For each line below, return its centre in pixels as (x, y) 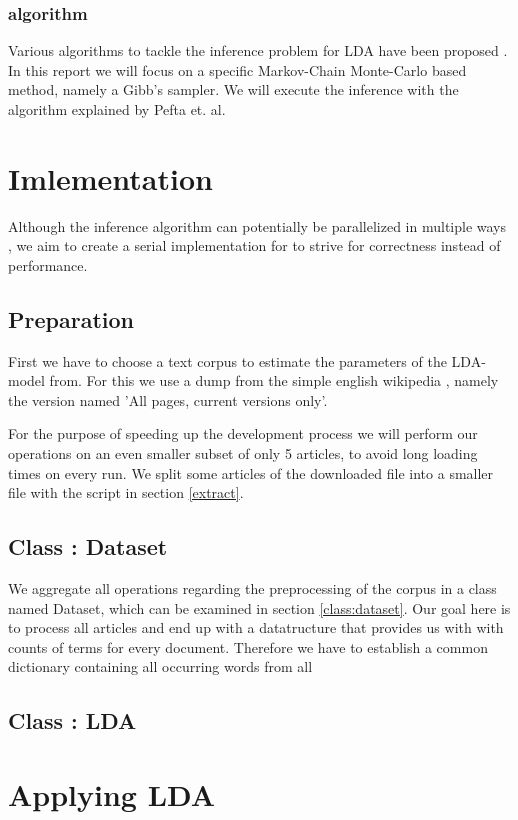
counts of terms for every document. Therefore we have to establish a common (248, 646)
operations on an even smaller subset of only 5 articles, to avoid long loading (243, 453)
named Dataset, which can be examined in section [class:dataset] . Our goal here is (259, 607)
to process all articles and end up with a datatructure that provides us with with (256, 627)
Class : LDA (72, 720)
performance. (48, 264)
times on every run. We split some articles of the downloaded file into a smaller (251, 472)
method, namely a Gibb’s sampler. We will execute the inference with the (233, 89)
